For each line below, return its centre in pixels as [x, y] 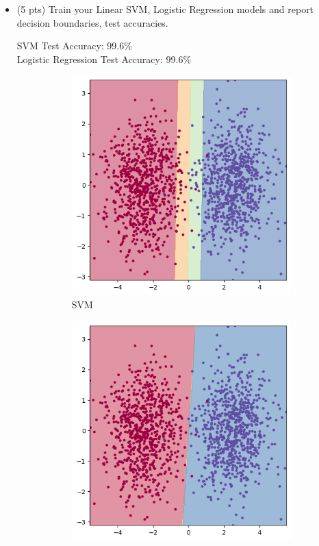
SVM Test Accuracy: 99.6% [74, 46]
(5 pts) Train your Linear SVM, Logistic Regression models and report [165, 9]
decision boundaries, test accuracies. [92, 22]
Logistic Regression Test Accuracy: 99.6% [104, 59]
